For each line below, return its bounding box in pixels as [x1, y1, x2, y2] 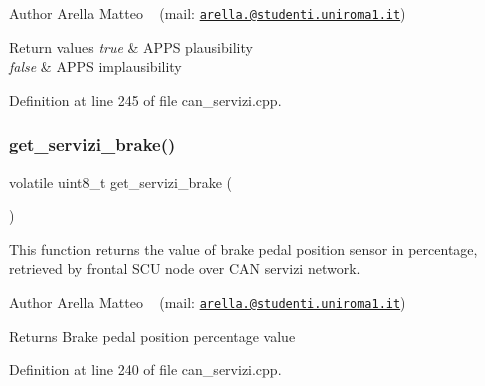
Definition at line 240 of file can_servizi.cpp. [9, 359, 282, 380]
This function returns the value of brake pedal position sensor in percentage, [9, 238, 478, 259]
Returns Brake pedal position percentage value [9, 325, 296, 346]
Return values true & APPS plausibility [9, 36, 253, 57]
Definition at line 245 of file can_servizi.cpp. [9, 89, 282, 110]
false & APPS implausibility [9, 56, 182, 77]
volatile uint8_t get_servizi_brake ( [9, 171, 232, 192]
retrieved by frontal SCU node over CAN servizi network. [9, 258, 361, 279]
